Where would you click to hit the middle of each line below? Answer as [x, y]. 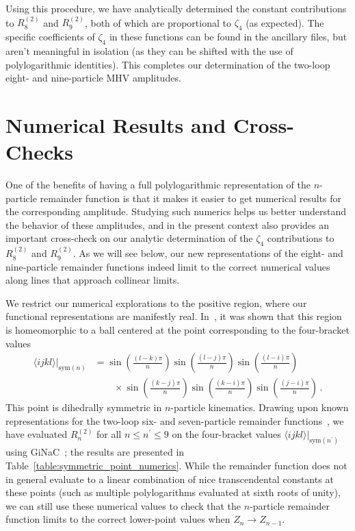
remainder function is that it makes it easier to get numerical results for [191, 198]
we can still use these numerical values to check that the [123, 505]
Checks [40, 152]
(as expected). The [285, 22]
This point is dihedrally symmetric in [84, 407]
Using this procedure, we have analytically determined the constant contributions [176, 8]
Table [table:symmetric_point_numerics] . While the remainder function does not [176, 465]
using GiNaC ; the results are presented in [95, 452]
